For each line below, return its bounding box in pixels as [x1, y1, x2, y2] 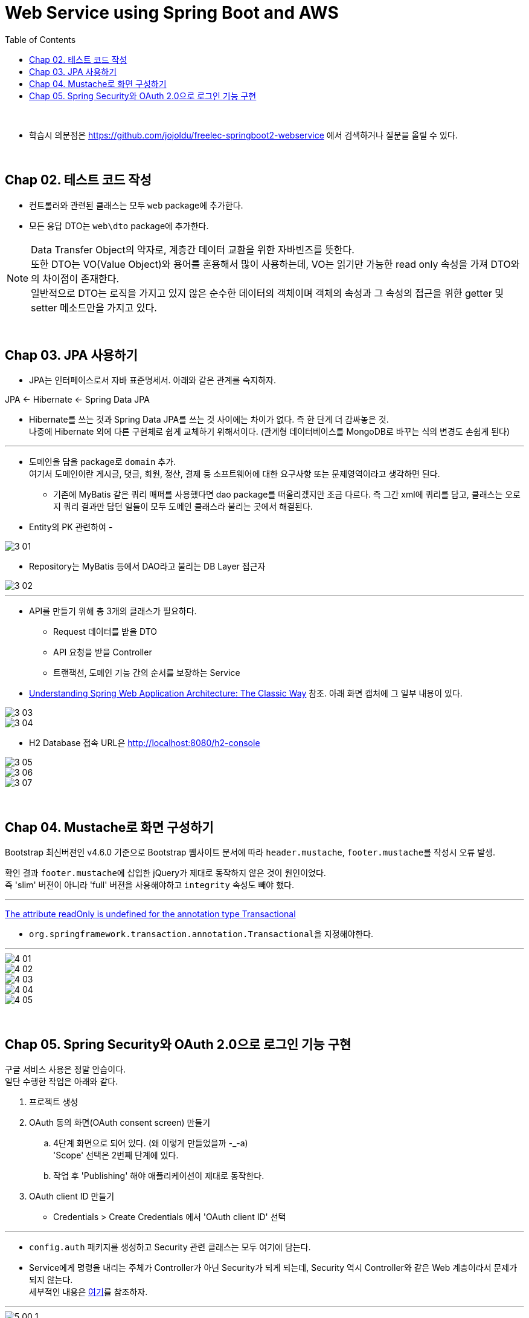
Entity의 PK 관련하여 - [29, 522, 113, 533]
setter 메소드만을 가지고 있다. [31, 301, 157, 314]
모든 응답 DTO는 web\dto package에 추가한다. [29, 220, 209, 231]
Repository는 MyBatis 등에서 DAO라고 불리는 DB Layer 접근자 [29, 561, 266, 572]
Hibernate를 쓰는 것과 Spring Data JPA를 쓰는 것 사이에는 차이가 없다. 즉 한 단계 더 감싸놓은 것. [29, 414, 389, 425]
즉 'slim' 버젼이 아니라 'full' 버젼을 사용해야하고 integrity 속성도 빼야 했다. [5, 880, 294, 891]
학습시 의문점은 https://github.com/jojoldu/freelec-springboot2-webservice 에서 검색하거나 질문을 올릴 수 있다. [29, 129, 458, 140]
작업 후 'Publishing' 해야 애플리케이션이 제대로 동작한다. [53, 1170, 264, 1181]
